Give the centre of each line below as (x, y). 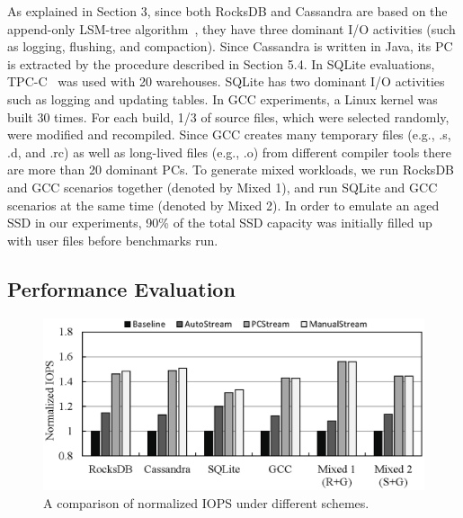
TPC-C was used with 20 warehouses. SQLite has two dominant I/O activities (226, 81)
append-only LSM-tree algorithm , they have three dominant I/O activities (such (231, 28)
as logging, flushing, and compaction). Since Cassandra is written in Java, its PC (230, 46)
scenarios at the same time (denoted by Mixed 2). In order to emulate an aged (223, 205)
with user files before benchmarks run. (113, 240)
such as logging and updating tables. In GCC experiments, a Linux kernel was (223, 98)
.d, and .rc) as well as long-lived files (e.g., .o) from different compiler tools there (229, 152)
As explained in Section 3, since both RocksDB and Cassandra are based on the (227, 11)
